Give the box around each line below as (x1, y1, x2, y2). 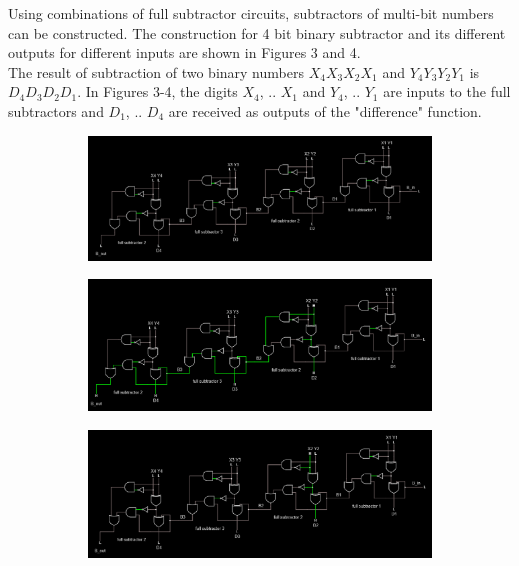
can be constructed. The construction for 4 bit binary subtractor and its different (8, 22, 506, 43)
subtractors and (8, 100, 104, 121)
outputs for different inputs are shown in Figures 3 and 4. (8, 42, 361, 63)
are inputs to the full (383, 81, 511, 102)
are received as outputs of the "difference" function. (168, 100, 482, 121)
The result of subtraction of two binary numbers (8, 61, 304, 82)
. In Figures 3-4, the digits (77, 81, 238, 102)
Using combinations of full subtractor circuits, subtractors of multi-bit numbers (8, 3, 494, 23)
